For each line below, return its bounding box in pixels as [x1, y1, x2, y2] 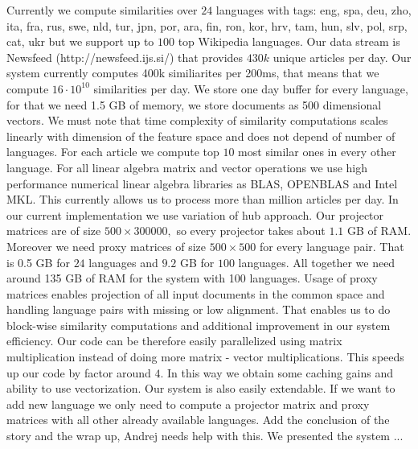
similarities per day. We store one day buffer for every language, [93, 80, 408, 97]
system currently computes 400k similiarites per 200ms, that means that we [6, 64, 379, 81]
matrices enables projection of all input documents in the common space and [6, 285, 385, 302]
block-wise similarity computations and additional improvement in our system [6, 316, 391, 333]
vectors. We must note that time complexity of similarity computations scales [6, 112, 388, 129]
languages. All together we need [238, 253, 395, 270]
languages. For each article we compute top [6, 143, 219, 160]
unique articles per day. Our [273, 48, 412, 65]
